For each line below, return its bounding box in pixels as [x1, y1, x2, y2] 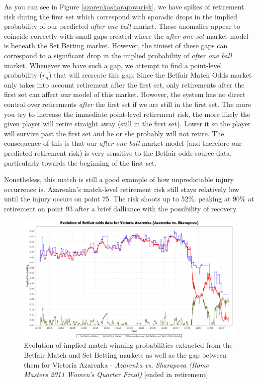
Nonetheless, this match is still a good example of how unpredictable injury [4, 174, 234, 185]
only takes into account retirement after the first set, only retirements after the [4, 79, 245, 90]
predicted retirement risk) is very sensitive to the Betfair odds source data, [4, 147, 232, 158]
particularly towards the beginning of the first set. [4, 157, 157, 168]
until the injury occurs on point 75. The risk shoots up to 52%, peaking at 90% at [4, 193, 254, 204]
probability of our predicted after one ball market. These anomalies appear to [4, 21, 240, 31]
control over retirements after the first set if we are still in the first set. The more [4, 98, 251, 109]
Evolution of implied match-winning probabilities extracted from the [24, 340, 233, 350]
